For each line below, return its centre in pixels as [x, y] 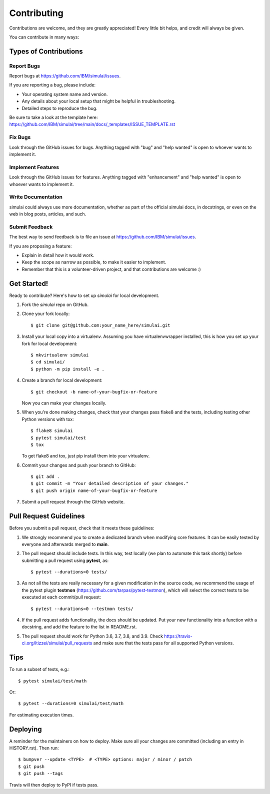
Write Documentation [36, 197]
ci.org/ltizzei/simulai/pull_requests [57, 643]
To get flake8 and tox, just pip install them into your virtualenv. [86, 456]
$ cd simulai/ [48, 362]
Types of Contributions [46, 51]
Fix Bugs [20, 137]
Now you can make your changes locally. [64, 403]
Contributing [36, 13]
